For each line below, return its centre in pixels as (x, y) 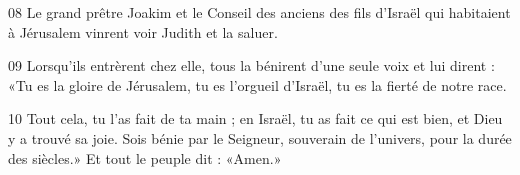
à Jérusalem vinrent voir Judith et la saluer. (143, 31)
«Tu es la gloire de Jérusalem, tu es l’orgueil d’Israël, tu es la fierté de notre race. (257, 84)
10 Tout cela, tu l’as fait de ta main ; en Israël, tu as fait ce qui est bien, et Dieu (255, 118)
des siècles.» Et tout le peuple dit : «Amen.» (145, 157)
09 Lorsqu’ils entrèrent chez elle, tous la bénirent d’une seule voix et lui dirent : (251, 65)
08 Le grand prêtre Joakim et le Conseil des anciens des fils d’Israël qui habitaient (259, 12)
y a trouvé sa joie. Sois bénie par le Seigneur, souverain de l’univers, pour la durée (260, 137)
